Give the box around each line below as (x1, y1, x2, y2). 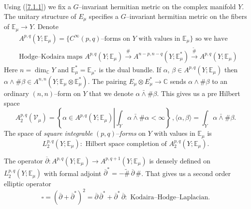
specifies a (89, 11, 119, 21)
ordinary (4, 88, 29, 98)
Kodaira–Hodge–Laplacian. (130, 194, 210, 201)
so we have (195, 35, 228, 42)
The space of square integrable (4, 128, 93, 138)
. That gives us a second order (141, 168, 231, 178)
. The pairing (88, 76, 127, 86)
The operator (4, 155, 43, 165)
